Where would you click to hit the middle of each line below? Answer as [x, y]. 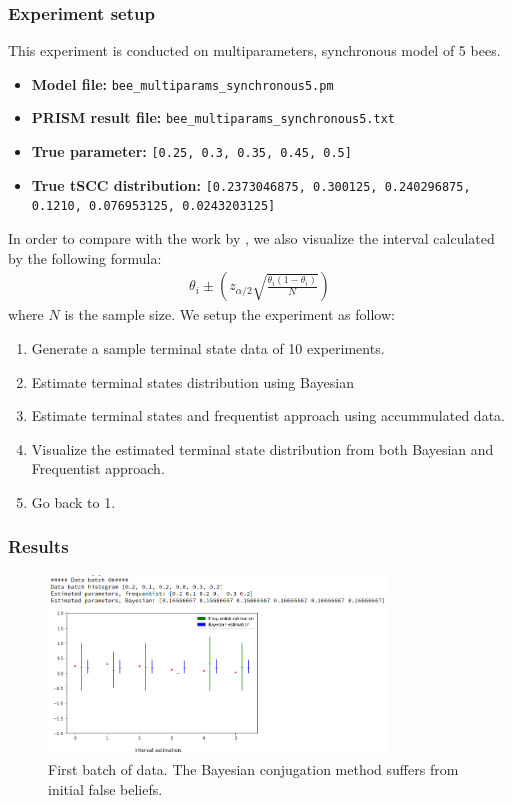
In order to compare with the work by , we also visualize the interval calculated [251, 238]
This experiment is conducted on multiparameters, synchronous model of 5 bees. [254, 50]
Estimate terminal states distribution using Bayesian [192, 381]
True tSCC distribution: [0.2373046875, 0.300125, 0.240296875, [251, 184]
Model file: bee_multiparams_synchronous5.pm [182, 83]
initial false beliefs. [105, 788]
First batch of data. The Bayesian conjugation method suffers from [253, 769]
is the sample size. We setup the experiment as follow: [229, 314]
